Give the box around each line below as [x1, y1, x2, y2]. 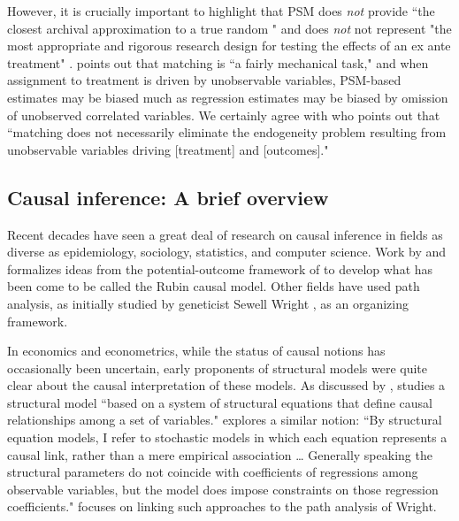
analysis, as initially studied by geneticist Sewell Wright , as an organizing [7, 294, 409, 312]
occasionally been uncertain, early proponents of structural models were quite [7, 358, 428, 377]
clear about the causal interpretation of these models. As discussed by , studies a [7, 376, 446, 395]
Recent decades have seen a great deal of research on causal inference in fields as [7, 225, 443, 243]
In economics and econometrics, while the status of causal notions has [7, 341, 386, 360]
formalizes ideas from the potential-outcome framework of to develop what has [7, 259, 433, 278]
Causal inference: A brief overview [7, 183, 329, 211]
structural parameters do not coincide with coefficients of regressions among [7, 463, 418, 481]
